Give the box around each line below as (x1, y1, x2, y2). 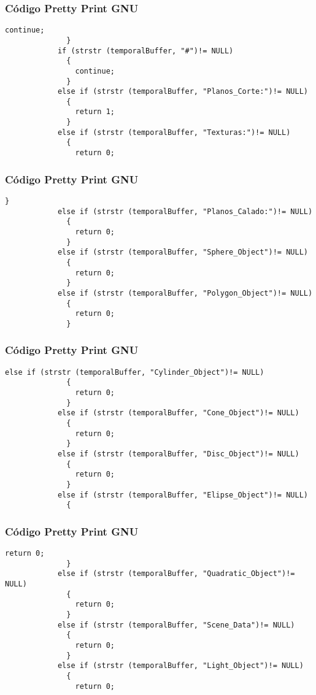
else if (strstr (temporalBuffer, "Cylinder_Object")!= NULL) (5, 367, 264, 377)
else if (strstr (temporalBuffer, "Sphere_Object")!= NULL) (57, 248, 308, 257)
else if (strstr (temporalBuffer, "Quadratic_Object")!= (57, 569, 295, 578)
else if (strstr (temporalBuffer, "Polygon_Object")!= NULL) (57, 288, 313, 298)
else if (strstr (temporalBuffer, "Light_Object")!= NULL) (57, 661, 304, 670)
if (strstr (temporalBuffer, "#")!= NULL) (57, 46, 234, 55)
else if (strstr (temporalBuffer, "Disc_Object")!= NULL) (57, 449, 299, 458)
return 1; (75, 107, 115, 117)
